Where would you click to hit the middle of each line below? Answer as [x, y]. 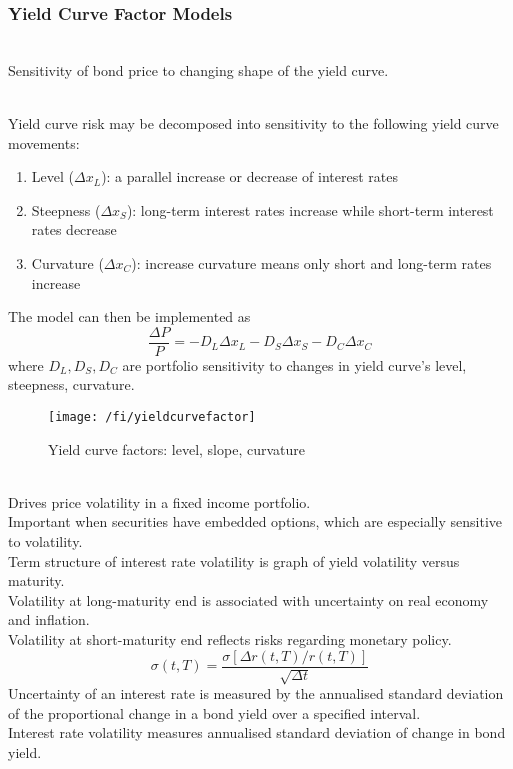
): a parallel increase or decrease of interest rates [249, 176]
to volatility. [45, 541]
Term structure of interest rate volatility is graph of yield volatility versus [234, 560]
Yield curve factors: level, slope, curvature [176, 448]
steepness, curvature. [71, 384]
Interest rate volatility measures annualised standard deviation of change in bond [257, 732]
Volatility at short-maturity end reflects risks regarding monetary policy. [230, 639]
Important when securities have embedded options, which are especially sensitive [255, 521]
